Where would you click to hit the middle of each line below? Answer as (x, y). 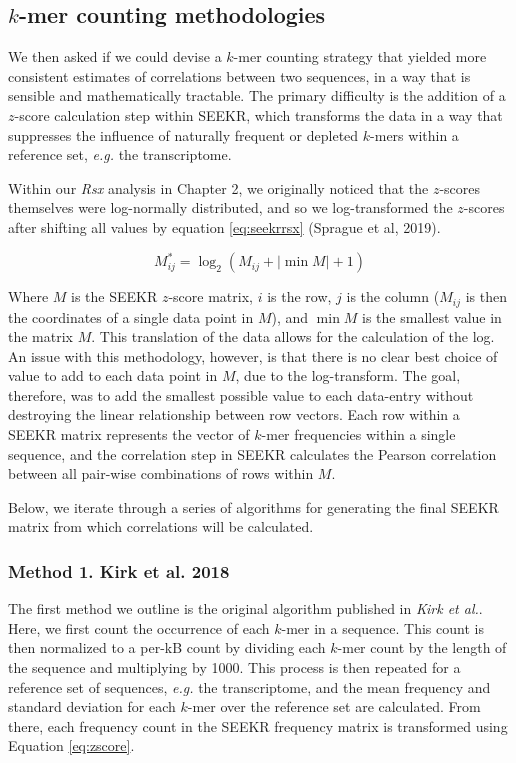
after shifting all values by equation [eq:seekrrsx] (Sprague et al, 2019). (224, 226)
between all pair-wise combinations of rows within (161, 473)
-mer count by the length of (422, 647)
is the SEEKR (114, 296)
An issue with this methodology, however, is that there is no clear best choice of (253, 355)
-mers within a (414, 134)
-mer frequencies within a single (358, 434)
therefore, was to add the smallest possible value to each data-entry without (241, 394)
